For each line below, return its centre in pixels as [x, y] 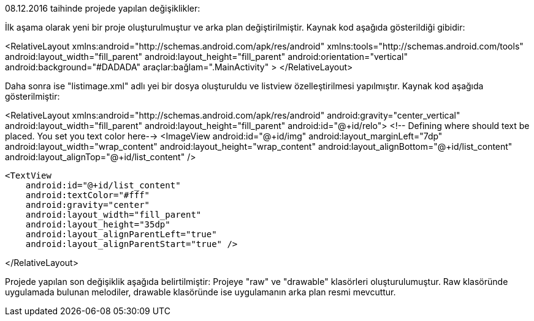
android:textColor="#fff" [88, 195]
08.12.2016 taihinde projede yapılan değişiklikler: [103, 8]
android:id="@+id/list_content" [103, 185]
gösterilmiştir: [32, 96]
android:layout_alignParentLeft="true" [121, 234]
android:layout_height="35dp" [98, 224]
